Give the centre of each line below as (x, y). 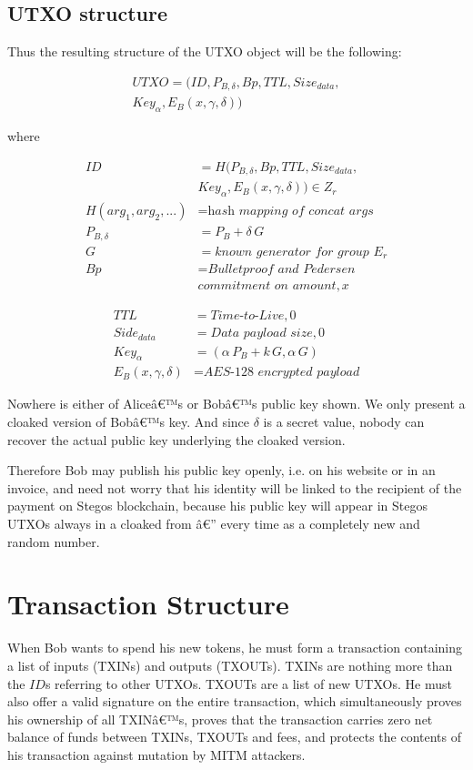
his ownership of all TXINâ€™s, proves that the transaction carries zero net (220, 719)
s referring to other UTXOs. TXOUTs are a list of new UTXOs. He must (248, 683)
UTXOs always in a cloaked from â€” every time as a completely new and (214, 524)
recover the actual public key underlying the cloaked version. (176, 439)
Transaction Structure (148, 604)
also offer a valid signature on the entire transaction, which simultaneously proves (235, 701)
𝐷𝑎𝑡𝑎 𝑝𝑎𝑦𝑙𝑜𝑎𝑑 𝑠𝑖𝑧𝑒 (262, 334)
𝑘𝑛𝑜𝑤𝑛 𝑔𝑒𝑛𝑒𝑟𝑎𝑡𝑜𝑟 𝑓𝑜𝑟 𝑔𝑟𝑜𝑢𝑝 (292, 252)
